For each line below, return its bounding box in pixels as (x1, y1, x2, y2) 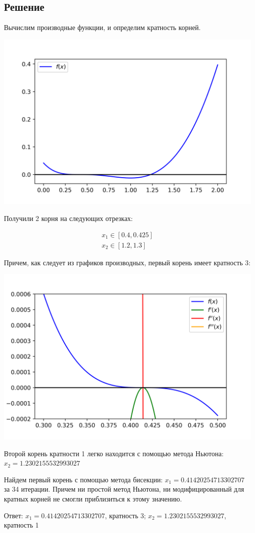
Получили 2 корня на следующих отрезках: (4, 213, 133, 223)
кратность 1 (4, 520, 39, 530)
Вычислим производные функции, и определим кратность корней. (4, 22, 201, 32)
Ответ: (4, 510, 23, 520)
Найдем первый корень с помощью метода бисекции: (4, 474, 163, 484)
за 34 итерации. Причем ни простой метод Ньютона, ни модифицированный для (4, 484, 244, 494)
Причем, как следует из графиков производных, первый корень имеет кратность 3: (4, 257, 251, 267)
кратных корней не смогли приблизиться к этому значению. (4, 493, 182, 503)
